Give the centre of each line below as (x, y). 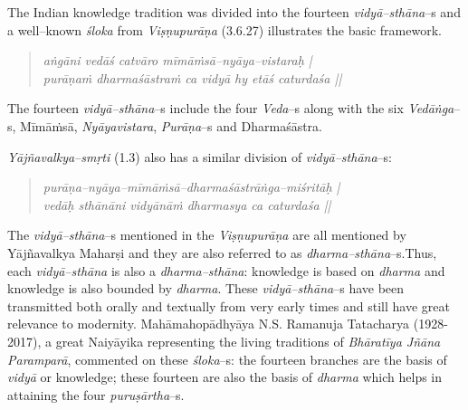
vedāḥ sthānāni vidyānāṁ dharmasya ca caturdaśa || (187, 204)
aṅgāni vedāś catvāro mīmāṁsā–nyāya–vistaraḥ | (177, 60)
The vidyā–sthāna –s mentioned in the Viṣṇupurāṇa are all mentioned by (207, 235)
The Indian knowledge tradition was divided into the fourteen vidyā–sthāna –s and (234, 12)
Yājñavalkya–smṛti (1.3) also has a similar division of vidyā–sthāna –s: (200, 156)
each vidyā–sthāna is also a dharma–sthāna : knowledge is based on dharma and (226, 270)
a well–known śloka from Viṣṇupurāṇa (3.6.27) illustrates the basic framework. (224, 29)
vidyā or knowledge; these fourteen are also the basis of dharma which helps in (225, 377)
